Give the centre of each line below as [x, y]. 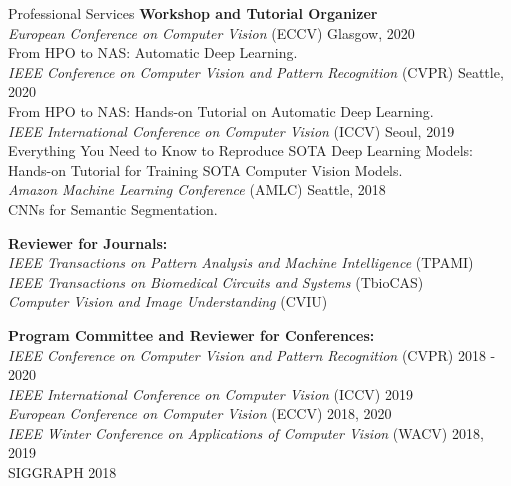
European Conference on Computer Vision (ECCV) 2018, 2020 [200, 413]
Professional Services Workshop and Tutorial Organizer [193, 13]
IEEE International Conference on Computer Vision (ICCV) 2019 [210, 393]
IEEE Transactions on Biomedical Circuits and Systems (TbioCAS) [216, 281]
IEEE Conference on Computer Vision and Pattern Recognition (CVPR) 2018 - [252, 354]
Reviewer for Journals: [88, 242]
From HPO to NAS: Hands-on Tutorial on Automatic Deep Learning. [221, 110]
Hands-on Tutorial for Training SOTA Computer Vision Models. [205, 169]
